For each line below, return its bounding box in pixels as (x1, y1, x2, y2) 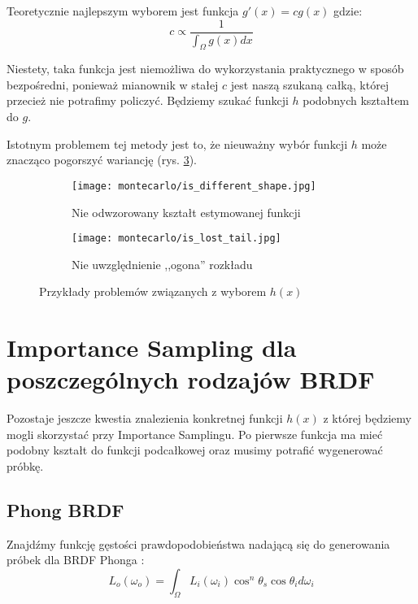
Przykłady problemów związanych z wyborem (39, 283, 267, 300)
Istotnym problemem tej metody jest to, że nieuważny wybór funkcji (7, 135, 348, 152)
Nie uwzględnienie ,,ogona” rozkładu (72, 255, 253, 272)
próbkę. (7, 458, 44, 475)
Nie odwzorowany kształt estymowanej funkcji (72, 203, 301, 220)
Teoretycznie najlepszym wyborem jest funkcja (7, 2, 239, 19)
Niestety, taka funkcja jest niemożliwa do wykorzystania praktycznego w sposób (7, 60, 404, 77)
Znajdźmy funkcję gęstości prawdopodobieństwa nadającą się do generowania (7, 535, 390, 552)
